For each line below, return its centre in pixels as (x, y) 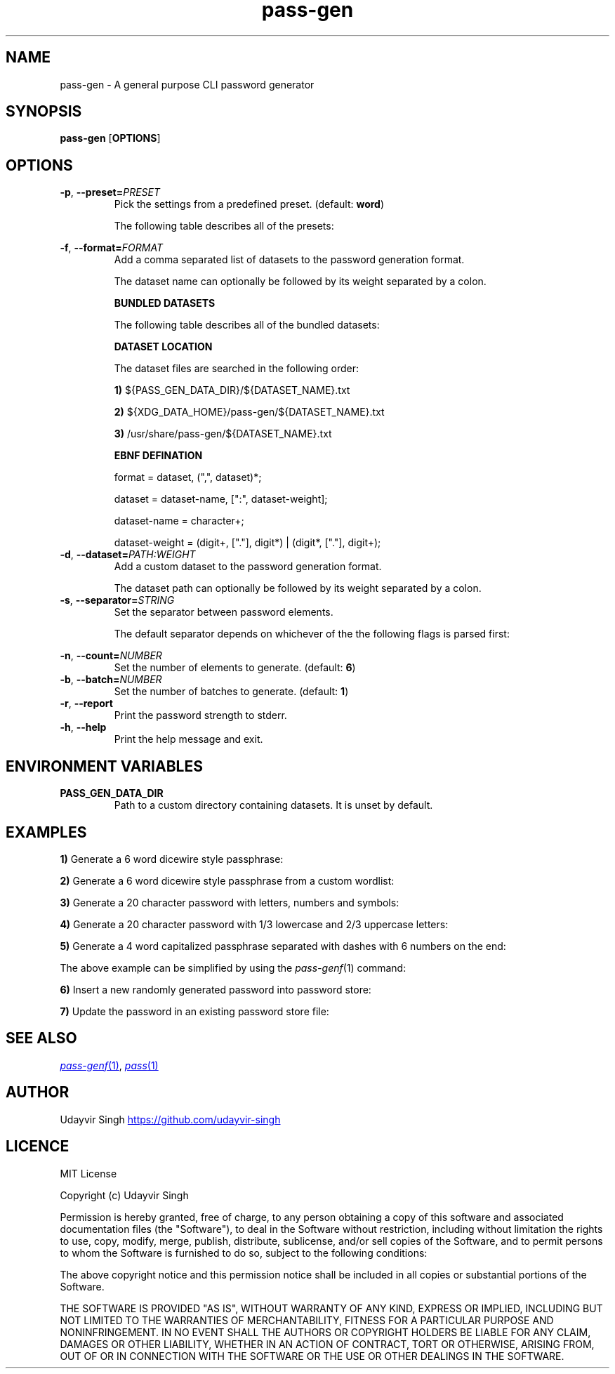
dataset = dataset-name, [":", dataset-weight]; (221, 499)
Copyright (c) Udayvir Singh (124, 1195)
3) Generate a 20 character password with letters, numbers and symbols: (230, 902)
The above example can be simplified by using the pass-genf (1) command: (233, 967)
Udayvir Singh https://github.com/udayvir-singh (170, 1119)
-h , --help (83, 727)
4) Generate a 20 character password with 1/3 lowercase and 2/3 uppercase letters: (254, 924)
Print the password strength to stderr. (200, 715)
